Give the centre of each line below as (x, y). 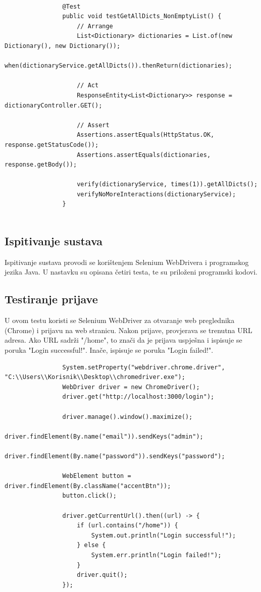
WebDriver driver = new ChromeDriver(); (131, 387)
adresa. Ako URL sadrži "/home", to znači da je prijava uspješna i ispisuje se (123, 340)
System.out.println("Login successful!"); (164, 535)
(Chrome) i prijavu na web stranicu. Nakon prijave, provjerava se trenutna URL (128, 330)
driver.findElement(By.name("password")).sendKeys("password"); (115, 456)
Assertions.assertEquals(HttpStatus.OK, (146, 135)
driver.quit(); (102, 575)
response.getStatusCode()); (52, 145)
